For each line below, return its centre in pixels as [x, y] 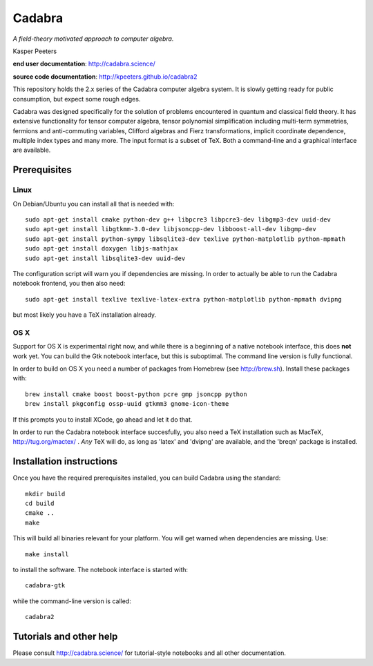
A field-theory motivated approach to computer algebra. [93, 39]
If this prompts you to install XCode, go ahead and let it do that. [103, 419]
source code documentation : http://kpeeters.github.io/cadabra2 [105, 77]
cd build [40, 503]
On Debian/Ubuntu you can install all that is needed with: [94, 204]
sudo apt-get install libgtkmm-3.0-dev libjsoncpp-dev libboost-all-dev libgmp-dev [171, 229]
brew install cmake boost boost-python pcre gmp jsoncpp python [136, 394]
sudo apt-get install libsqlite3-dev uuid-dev [105, 258]
